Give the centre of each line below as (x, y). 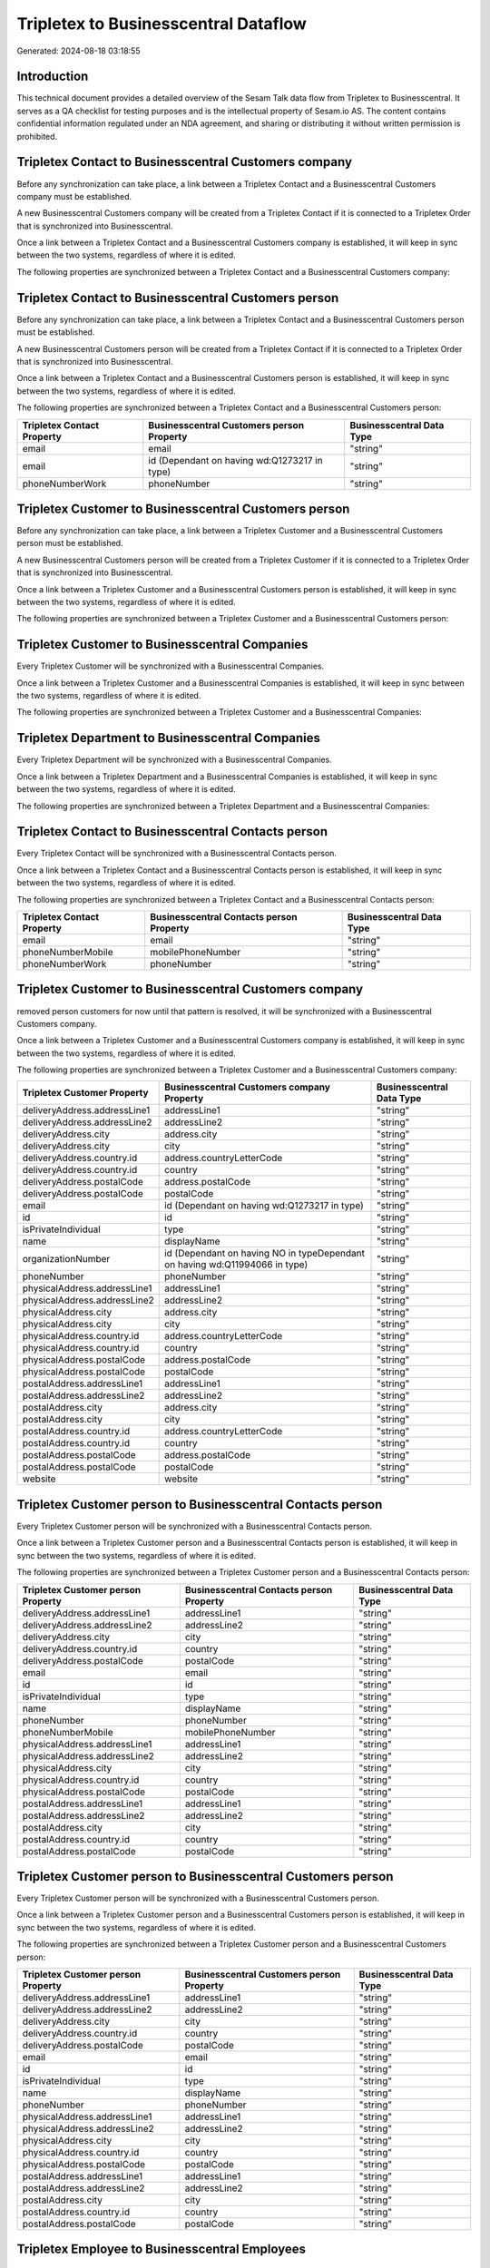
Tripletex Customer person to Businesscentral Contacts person (200, 1505)
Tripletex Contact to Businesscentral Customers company (185, 162)
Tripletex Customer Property (85, 1093)
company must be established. (74, 196)
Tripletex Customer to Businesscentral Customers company (190, 989)
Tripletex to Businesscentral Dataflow (162, 24)
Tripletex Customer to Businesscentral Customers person (183, 508)
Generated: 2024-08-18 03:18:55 (78, 51)
